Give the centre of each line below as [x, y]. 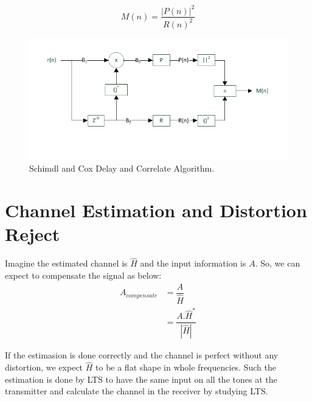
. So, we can [278, 263]
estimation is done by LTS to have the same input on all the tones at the [141, 379]
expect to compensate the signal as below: [83, 275]
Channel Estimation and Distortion [156, 210]
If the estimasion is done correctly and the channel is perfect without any [142, 355]
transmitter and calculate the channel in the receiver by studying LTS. [137, 391]
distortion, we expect [44, 367]
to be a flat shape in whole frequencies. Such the [186, 367]
